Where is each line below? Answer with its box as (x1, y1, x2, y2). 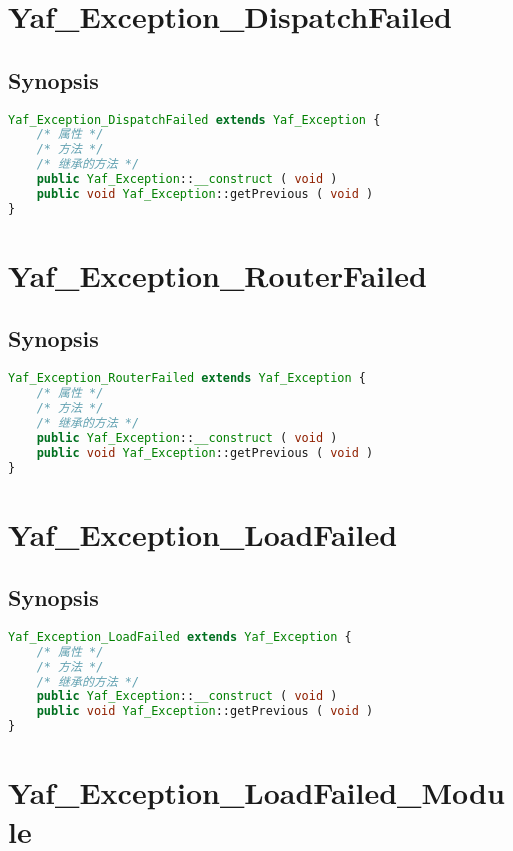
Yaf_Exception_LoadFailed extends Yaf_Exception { (8, 629, 352, 644)
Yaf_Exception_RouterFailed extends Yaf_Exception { (8, 371, 367, 386)
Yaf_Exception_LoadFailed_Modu (8, 772, 505, 813)
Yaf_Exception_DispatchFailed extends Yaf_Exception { (8, 112, 381, 127)
